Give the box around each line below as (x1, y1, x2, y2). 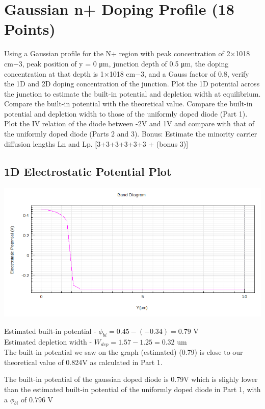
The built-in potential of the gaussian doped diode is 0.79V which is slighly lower (4, 374, 258, 384)
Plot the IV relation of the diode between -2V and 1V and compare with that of (4, 118, 255, 129)
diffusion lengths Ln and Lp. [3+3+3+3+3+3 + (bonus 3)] (4, 138, 189, 149)
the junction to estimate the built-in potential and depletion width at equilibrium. (4, 88, 261, 99)
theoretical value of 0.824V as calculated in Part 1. (4, 356, 163, 367)
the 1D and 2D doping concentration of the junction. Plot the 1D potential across (4, 78, 260, 89)
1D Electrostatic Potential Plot (4, 163, 172, 179)
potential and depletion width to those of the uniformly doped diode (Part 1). (4, 108, 248, 119)
